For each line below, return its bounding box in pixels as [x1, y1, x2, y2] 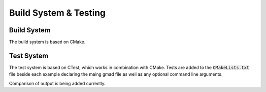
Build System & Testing [9, 7, 106, 18]
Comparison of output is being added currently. [9, 80, 106, 86]
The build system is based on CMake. [9, 39, 86, 45]
